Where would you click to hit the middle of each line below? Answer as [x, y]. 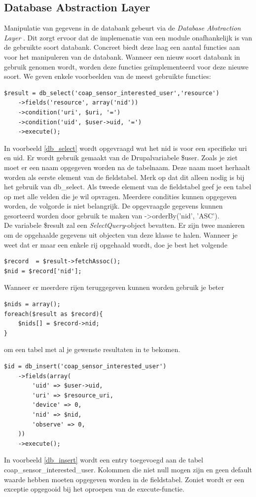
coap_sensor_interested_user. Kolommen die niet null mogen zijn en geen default [128, 469]
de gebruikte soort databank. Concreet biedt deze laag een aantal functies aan [122, 47]
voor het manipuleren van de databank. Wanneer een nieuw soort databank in [122, 56]
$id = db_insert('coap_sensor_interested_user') [85, 367]
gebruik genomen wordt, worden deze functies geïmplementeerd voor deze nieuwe [126, 66]
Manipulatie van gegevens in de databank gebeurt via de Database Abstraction [123, 28]
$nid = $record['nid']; [43, 271]
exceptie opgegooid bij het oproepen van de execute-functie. [94, 489]
